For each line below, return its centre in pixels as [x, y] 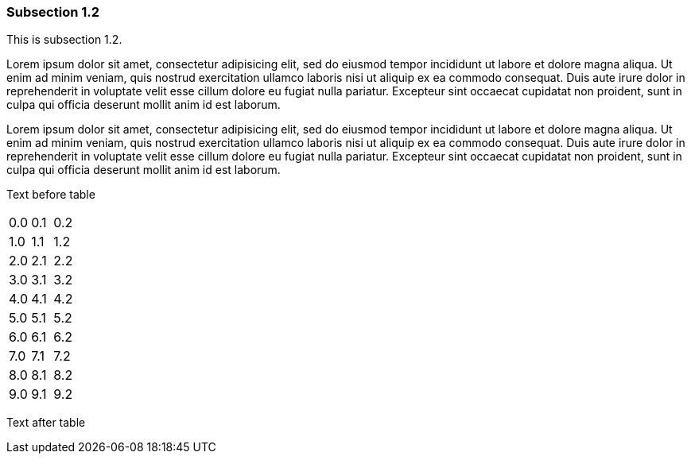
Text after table [46, 423]
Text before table [51, 195]
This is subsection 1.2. [64, 40]
